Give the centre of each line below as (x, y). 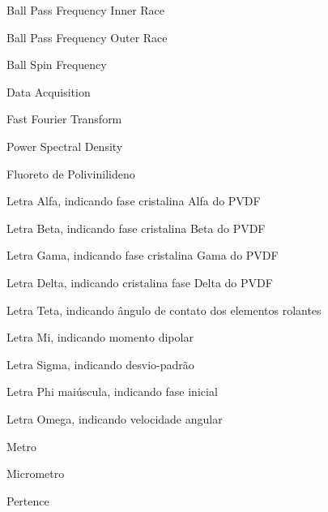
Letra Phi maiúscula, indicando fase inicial (112, 392)
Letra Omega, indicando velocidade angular (115, 418)
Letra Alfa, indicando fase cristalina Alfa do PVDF (134, 201)
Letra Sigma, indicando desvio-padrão (100, 364)
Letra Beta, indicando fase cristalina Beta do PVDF (136, 228)
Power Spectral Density (65, 146)
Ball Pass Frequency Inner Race (86, 10)
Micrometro (36, 473)
